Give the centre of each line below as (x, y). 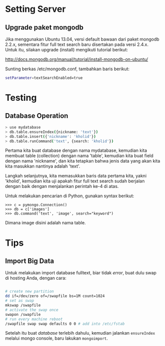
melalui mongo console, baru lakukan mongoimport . (57, 338)
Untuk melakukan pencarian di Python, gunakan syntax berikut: (70, 196)
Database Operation (37, 116)
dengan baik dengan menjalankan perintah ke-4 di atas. (62, 186)
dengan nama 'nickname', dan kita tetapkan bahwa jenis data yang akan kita (83, 161)
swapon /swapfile (23, 314)
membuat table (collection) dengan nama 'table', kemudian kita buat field (79, 156)
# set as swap (20, 301)
